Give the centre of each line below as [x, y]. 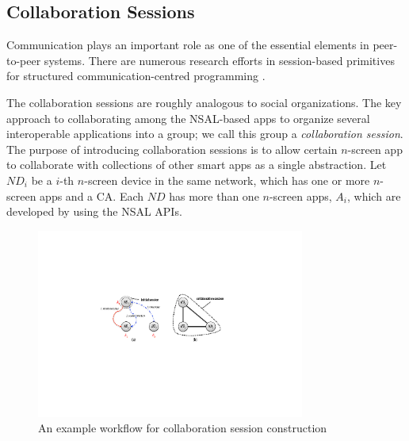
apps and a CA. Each [92, 196]
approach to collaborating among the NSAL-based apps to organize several [188, 118]
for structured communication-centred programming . [136, 76]
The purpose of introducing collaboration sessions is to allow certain [172, 149]
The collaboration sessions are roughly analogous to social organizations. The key [204, 102]
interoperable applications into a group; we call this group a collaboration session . [205, 134]
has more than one [214, 196]
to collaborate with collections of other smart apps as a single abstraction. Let [197, 165]
